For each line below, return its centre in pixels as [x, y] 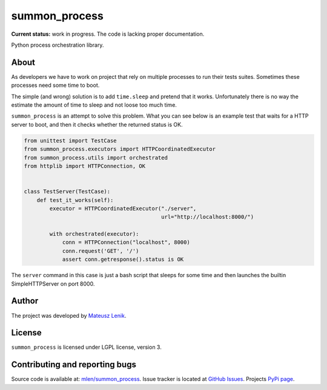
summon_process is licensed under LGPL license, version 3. [86, 347]
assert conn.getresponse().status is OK [123, 260]
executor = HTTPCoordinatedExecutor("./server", [123, 208]
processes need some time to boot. [55, 86]
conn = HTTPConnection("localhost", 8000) [126, 242]
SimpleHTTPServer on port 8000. [53, 284]
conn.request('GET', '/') [101, 251]
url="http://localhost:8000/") [208, 217]
